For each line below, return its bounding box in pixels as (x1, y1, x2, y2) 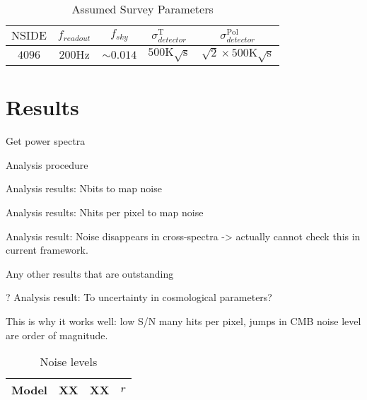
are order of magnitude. (6, 327, 108, 342)
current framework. (6, 242, 88, 257)
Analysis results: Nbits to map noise (6, 181, 162, 196)
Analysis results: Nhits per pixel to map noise (6, 205, 204, 220)
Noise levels (40, 353, 98, 370)
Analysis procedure (6, 157, 88, 172)
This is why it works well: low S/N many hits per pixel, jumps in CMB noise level (6, 314, 361, 329)
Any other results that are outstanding (6, 266, 174, 281)
